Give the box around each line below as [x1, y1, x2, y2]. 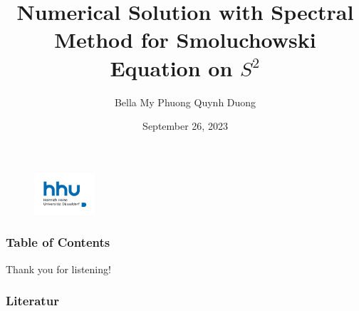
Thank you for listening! [6, 261, 111, 276]
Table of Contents [6, 233, 110, 251]
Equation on [110, 53, 233, 82]
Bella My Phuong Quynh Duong [114, 94, 256, 109]
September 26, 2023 [142, 118, 228, 133]
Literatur [6, 292, 59, 310]
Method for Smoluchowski [54, 25, 316, 54]
